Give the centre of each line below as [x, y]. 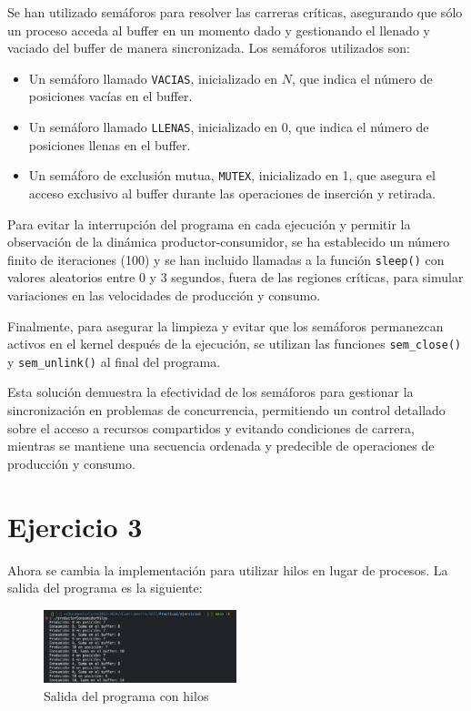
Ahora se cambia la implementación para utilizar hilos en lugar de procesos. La [228, 569]
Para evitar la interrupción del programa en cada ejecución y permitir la [209, 223]
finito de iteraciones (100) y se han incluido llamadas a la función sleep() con [226, 259]
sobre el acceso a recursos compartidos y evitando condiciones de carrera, [211, 427]
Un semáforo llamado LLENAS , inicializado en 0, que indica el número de [229, 127]
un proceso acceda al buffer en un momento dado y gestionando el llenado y [219, 30]
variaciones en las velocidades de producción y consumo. [164, 295]
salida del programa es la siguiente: [105, 588]
